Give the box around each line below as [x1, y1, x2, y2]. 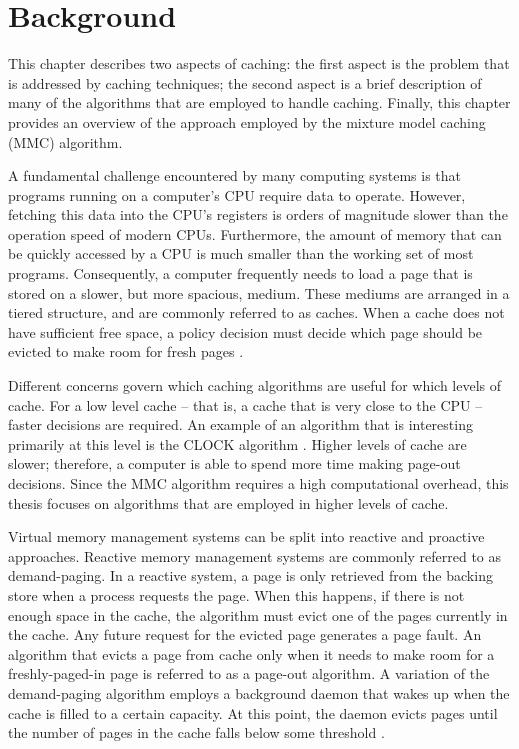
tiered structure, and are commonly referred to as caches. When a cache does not [8, 302, 505, 323]
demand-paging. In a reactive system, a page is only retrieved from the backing [8, 565, 493, 586]
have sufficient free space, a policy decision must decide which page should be [8, 321, 483, 342]
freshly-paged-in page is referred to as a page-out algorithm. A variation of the [8, 663, 490, 684]
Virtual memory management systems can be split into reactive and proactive [8, 526, 485, 547]
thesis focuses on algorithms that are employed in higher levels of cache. [8, 492, 449, 513]
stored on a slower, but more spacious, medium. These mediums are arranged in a [8, 282, 510, 303]
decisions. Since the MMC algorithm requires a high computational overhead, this [8, 473, 509, 493]
